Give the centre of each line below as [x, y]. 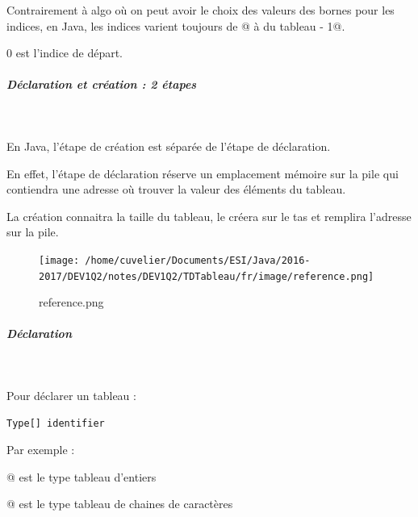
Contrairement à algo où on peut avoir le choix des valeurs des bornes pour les [201, 10]
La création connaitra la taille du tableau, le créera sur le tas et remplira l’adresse [209, 216]
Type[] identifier [56, 423]
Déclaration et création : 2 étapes [102, 84]
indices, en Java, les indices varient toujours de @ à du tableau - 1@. [176, 25]
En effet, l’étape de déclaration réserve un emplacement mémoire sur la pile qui [203, 173]
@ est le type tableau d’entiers [82, 476]
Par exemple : [41, 450]
